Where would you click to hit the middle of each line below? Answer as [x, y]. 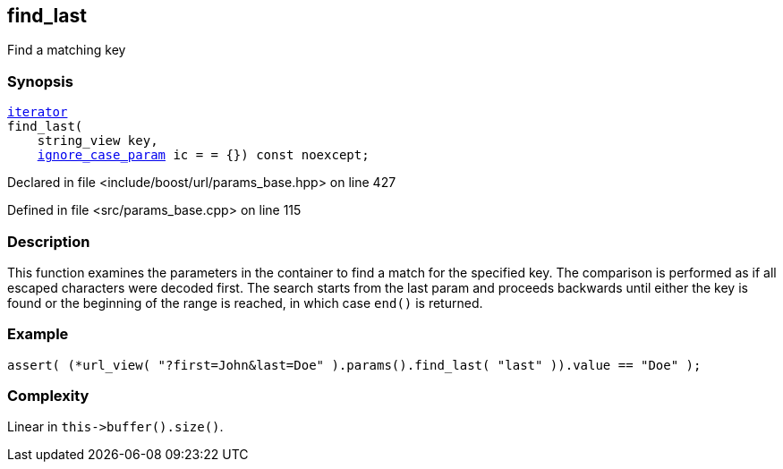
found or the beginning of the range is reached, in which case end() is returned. [245, 303]
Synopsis [40, 81]
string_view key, [98, 141]
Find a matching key [67, 50]
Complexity [48, 396]
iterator [38, 112]
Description [49, 241]
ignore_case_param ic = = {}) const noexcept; [203, 155]
